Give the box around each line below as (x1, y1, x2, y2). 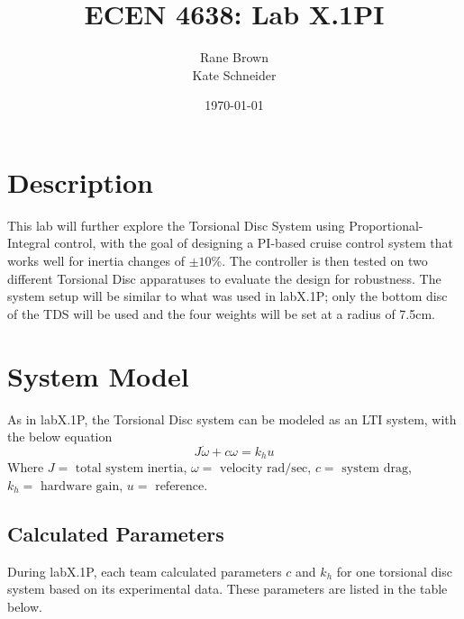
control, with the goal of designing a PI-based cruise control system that (54, 233, 453, 252)
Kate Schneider (192, 65, 277, 84)
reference (155, 479, 205, 493)
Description (7, 163, 154, 200)
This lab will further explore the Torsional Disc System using (7, 215, 345, 234)
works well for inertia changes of (7, 251, 186, 270)
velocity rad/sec (220, 462, 308, 476)
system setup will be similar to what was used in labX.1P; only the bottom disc (7, 287, 448, 305)
